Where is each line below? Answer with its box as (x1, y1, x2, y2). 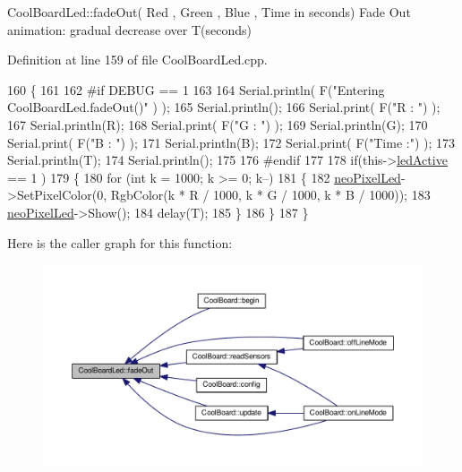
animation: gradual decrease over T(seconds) (7, 20, 252, 39)
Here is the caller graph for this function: (7, 233, 233, 252)
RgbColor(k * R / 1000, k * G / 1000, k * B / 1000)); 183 (110, 185, 431, 204)
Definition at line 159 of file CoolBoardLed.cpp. (7, 50, 268, 69)
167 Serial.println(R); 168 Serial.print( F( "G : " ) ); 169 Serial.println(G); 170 (7, 115, 428, 133)
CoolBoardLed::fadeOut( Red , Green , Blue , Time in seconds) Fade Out (7, 3, 411, 21)
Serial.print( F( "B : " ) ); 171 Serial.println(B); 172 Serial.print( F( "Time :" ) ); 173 (7, 133, 455, 151)
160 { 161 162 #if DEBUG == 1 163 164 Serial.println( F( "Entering (7, 80, 385, 99)
